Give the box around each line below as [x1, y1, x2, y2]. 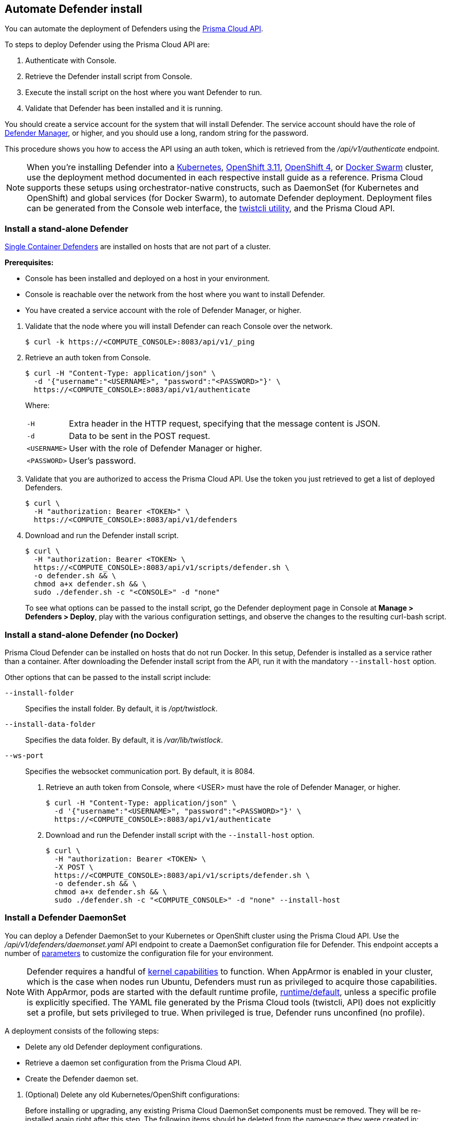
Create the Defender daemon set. [25, 1074, 138, 1083]
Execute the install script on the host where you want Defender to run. [25, 88, 262, 97]
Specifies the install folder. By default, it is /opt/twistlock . [25, 704, 218, 713]
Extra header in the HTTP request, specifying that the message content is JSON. [69, 418, 381, 429]
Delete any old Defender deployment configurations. [25, 1042, 202, 1051]
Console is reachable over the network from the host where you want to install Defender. [25, 290, 325, 299]
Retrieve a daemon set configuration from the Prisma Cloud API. [25, 1058, 242, 1067]
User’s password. [69, 455, 136, 466]
